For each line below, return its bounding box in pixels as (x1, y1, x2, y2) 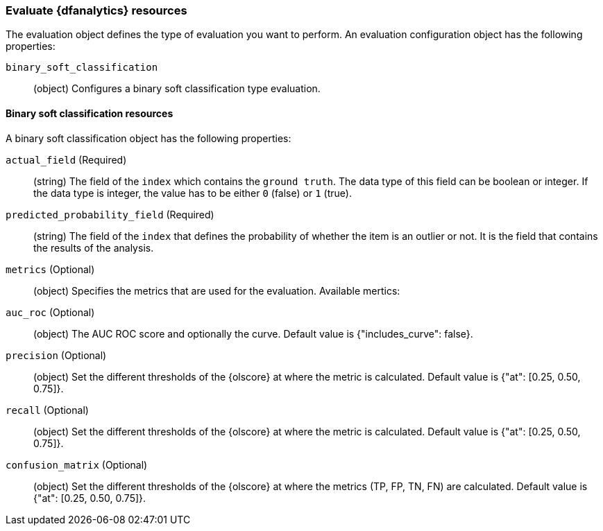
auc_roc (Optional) (6, 306, 95, 318)
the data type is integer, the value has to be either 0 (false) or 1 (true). (33, 186, 352, 199)
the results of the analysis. (33, 241, 154, 254)
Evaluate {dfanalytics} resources (6, 3, 187, 17)
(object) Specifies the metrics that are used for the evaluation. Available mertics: (33, 284, 400, 297)
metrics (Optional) (6, 263, 95, 275)
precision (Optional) (6, 349, 107, 361)
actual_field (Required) (6, 153, 127, 166)
